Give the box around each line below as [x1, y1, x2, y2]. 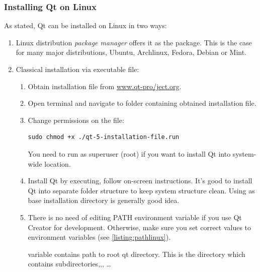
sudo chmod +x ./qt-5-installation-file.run [28, 133, 180, 141]
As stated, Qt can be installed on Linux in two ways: [4, 20, 167, 31]
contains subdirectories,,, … [28, 258, 111, 269]
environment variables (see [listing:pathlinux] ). [28, 232, 171, 242]
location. [44, 158, 71, 169]
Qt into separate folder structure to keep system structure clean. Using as [28, 185, 255, 195]
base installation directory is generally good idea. [28, 195, 180, 206]
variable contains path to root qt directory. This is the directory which [28, 248, 245, 259]
